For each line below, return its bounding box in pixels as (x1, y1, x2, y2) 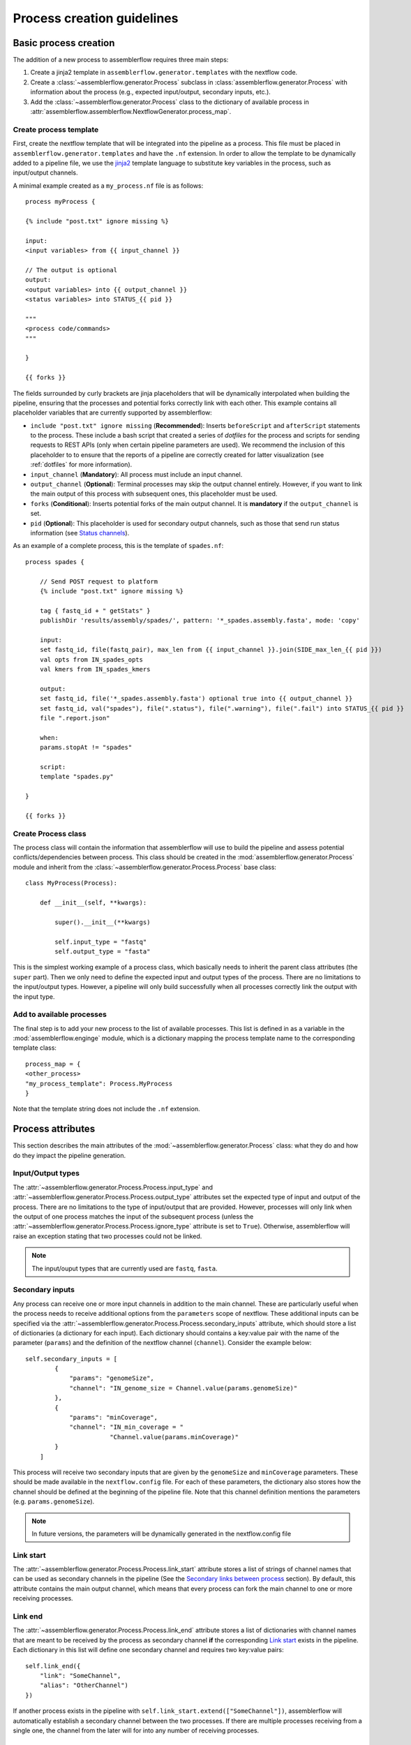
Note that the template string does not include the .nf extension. (13, 1105, 200, 1113)
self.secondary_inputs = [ (25, 1355, 118, 1362)
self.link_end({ (25, 1662, 81, 1670)
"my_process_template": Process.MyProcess (25, 1079, 173, 1087)
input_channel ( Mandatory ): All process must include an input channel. (30, 470, 243, 478)
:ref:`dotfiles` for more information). (30, 461, 133, 469)
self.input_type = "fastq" (54, 937, 147, 946)
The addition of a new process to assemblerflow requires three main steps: (13, 56, 229, 64)
